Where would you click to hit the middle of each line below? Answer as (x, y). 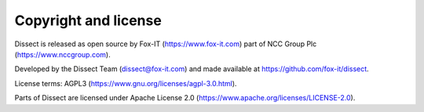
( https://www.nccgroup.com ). (62, 54)
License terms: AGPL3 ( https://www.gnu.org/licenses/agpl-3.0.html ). (126, 83)
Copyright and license (88, 20)
